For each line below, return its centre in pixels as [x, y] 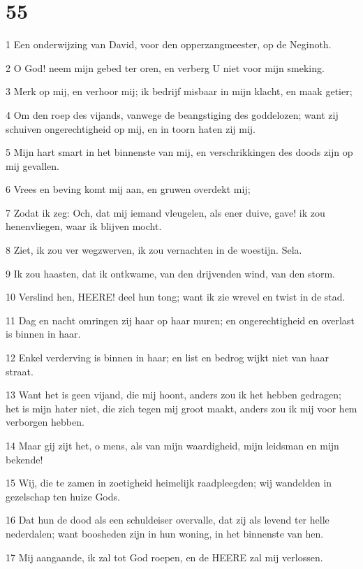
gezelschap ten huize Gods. [63, 496]
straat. [20, 371]
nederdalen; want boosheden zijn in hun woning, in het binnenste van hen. [165, 533]
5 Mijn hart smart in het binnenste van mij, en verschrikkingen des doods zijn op [179, 152]
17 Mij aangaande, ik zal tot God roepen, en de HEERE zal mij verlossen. [164, 557]
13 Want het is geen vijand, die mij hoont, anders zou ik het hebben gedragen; [173, 395]
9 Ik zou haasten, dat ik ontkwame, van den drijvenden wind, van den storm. [170, 273]
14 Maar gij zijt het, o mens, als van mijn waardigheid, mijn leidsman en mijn [172, 445]
